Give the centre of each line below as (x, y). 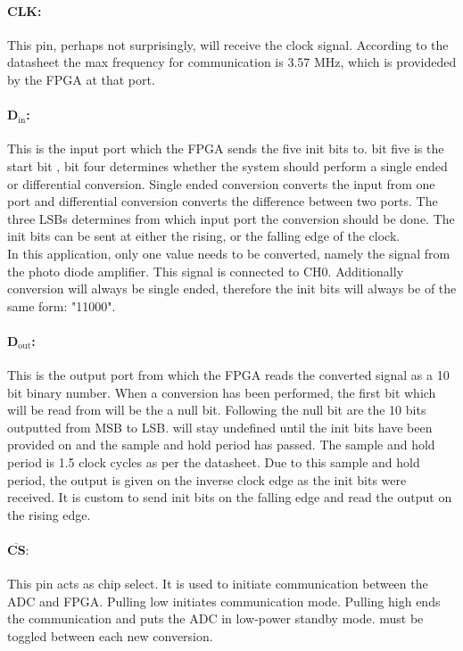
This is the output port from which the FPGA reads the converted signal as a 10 (228, 375)
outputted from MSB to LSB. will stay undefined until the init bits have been (220, 427)
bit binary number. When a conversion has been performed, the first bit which (222, 392)
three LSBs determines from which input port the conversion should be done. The (231, 218)
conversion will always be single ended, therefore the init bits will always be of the (232, 288)
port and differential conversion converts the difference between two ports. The (223, 201)
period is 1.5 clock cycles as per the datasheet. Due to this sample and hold (214, 462)
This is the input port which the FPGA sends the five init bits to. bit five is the (226, 148)
